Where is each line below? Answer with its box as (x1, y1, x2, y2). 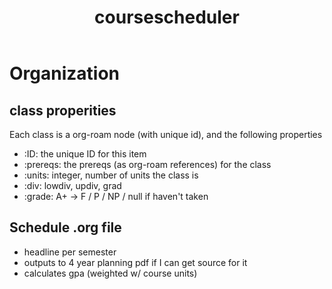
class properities (9, 102, 117, 119)
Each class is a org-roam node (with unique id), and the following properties (9, 129, 323, 140)
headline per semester (23, 246, 117, 258)
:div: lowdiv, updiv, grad (23, 180, 122, 191)
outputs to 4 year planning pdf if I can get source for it (23, 256, 248, 268)
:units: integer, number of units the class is (23, 169, 199, 181)
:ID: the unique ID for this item (23, 148, 147, 160)
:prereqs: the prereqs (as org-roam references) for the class (23, 159, 272, 170)
